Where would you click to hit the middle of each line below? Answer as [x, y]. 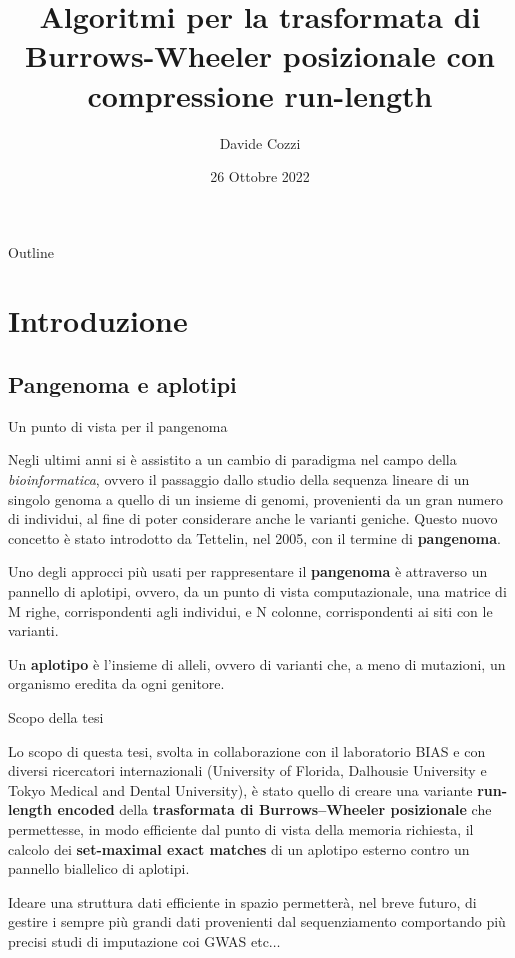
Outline [31, 251]
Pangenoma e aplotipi [122, 384]
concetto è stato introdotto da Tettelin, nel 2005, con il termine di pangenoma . [254, 537]
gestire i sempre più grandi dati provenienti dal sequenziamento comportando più [257, 921]
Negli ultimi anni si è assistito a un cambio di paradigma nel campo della [232, 459]
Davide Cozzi [260, 142]
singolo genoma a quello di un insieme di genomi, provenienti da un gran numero [255, 498]
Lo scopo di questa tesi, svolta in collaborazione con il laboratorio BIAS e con [247, 750]
